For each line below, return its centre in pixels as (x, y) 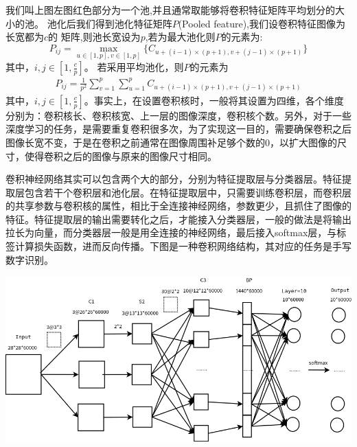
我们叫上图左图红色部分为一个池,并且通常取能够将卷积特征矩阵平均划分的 (170, 10)
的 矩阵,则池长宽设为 (94, 37)
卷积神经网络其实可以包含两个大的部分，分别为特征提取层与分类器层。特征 (174, 179)
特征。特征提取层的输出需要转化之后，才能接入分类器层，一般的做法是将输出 (178, 219)
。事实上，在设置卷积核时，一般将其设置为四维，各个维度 (214, 100)
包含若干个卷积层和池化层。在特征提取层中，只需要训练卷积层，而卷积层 (188, 192)
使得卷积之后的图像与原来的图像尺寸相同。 (120, 156)
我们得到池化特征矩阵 (124, 23)
